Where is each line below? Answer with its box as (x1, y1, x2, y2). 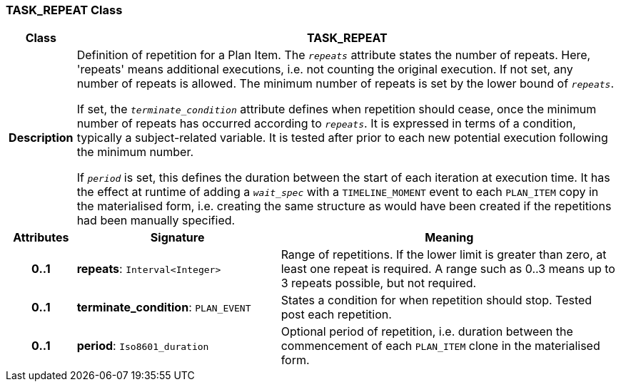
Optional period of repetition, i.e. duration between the (281, 324, 573, 339)
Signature (150, 230, 205, 245)
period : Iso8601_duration (76, 339, 209, 354)
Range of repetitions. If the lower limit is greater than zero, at (281, 247, 607, 262)
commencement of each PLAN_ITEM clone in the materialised (281, 339, 600, 354)
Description (9, 130, 74, 145)
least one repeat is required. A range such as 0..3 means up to (281, 262, 615, 277)
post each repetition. (281, 307, 392, 322)
